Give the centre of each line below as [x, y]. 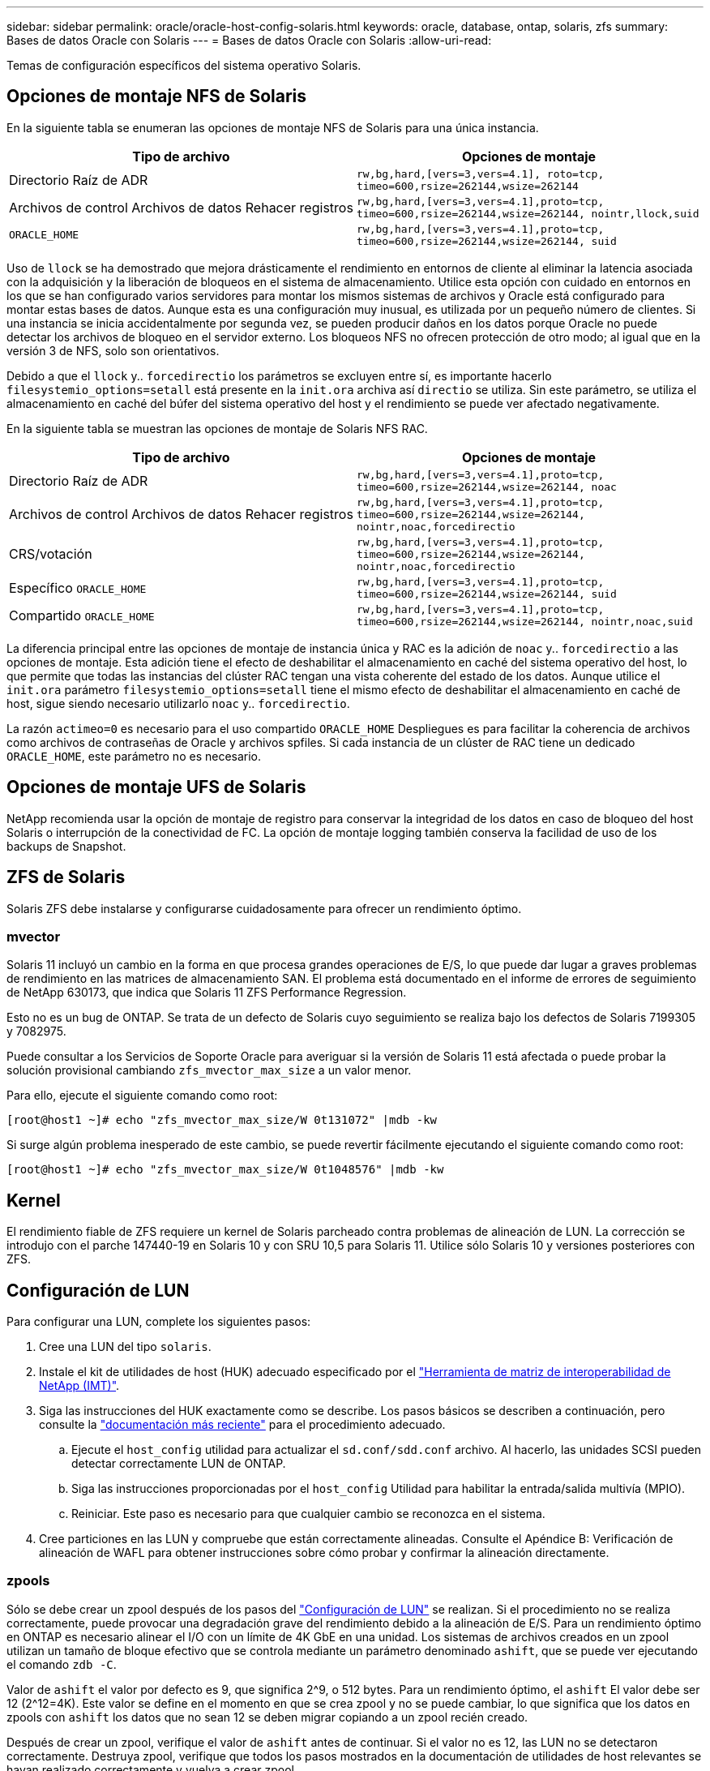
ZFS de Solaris [66, 877]
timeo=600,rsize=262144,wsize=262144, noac [487, 487]
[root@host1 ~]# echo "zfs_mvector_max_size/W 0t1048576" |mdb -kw [225, 1170]
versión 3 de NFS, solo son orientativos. [113, 350]
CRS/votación [51, 554]
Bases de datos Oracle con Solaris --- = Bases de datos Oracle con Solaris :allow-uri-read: [249, 40]
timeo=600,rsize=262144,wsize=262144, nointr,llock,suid [528, 213]
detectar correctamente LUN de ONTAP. [179, 1463]
